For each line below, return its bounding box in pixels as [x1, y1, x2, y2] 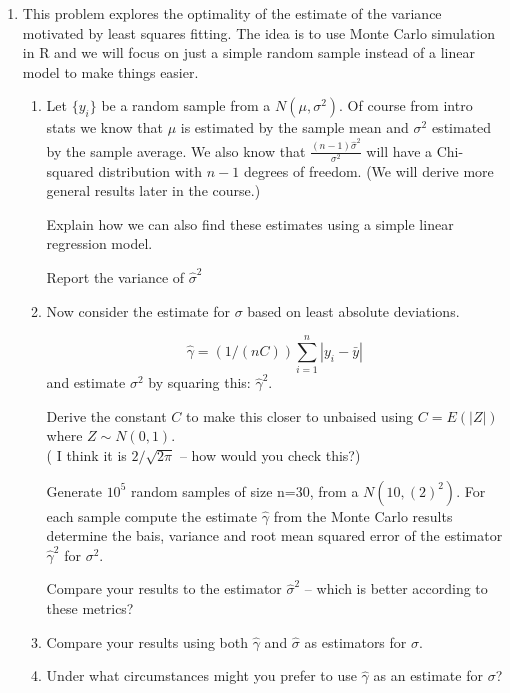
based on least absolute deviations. [247, 300, 460, 321]
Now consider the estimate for [46, 300, 230, 321]
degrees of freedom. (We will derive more [243, 160, 494, 181]
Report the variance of [46, 266, 185, 287]
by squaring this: [148, 372, 251, 393]
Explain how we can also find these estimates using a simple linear [46, 213, 454, 234]
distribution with [98, 160, 203, 181]
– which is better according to [304, 578, 488, 599]
